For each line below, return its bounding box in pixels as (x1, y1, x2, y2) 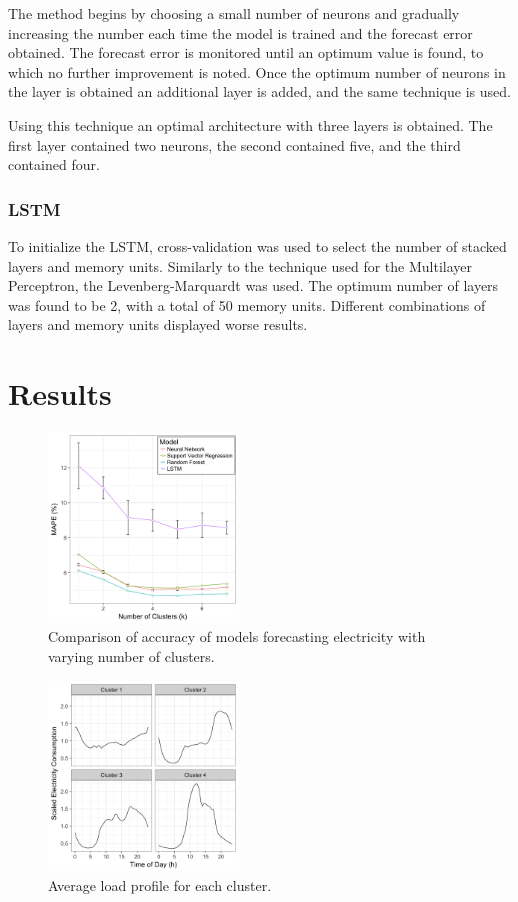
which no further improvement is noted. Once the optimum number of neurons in (8, 61, 506, 82)
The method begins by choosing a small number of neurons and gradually (8, 3, 460, 23)
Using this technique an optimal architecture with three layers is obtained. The (8, 114, 493, 135)
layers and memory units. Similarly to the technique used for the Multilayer (8, 255, 473, 276)
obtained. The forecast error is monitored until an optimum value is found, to (8, 42, 484, 63)
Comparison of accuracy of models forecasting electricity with (48, 626, 426, 647)
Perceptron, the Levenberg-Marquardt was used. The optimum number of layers (8, 275, 499, 296)
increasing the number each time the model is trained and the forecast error (8, 22, 473, 43)
